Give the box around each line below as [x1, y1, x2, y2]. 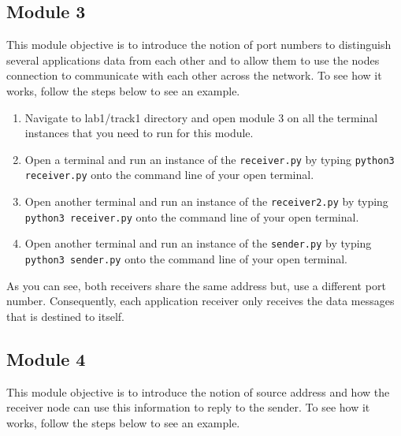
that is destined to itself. [6, 307, 124, 324]
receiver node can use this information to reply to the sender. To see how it [6, 399, 370, 416]
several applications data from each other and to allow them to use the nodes [6, 51, 380, 68]
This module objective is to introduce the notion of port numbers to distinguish [6, 36, 392, 53]
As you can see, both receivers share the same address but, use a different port [6, 277, 386, 293]
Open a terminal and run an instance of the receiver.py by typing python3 [24, 151, 395, 167]
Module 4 [6, 346, 86, 371]
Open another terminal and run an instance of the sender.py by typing [24, 235, 372, 252]
